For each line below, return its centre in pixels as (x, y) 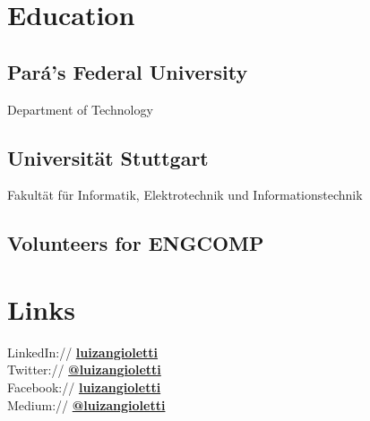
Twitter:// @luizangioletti (84, 369)
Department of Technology (80, 109)
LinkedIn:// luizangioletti (83, 352)
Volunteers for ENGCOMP (136, 243)
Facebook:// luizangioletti (84, 387)
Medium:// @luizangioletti (86, 404)
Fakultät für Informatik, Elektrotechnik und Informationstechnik (185, 195)
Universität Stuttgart (108, 157)
